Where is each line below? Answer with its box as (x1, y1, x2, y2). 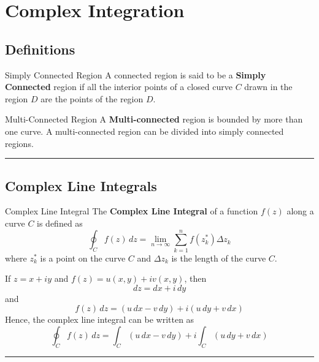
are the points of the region (40, 92, 144, 105)
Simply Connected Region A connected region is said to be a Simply (5, 68, 266, 81)
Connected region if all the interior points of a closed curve (5, 80, 233, 93)
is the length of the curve (171, 251, 266, 264)
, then (184, 272, 207, 285)
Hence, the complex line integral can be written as (5, 313, 194, 326)
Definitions (5, 39, 75, 58)
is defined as (37, 216, 83, 229)
